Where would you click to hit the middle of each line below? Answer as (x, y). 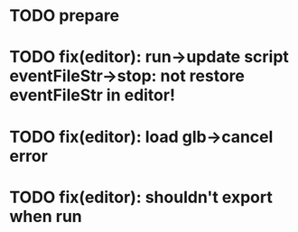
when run (46, 216)
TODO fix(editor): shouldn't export (141, 197)
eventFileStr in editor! (93, 95)
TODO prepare (65, 16)
